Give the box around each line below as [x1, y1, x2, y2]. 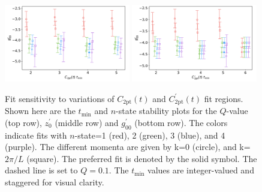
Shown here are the [5, 104, 76, 117]
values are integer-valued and [147, 164, 254, 176]
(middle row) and [55, 116, 119, 128]
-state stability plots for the [116, 104, 217, 117]
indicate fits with [5, 128, 67, 141]
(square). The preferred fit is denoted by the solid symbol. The [26, 152, 257, 164]
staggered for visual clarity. [5, 176, 104, 188]
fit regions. [204, 92, 243, 104]
